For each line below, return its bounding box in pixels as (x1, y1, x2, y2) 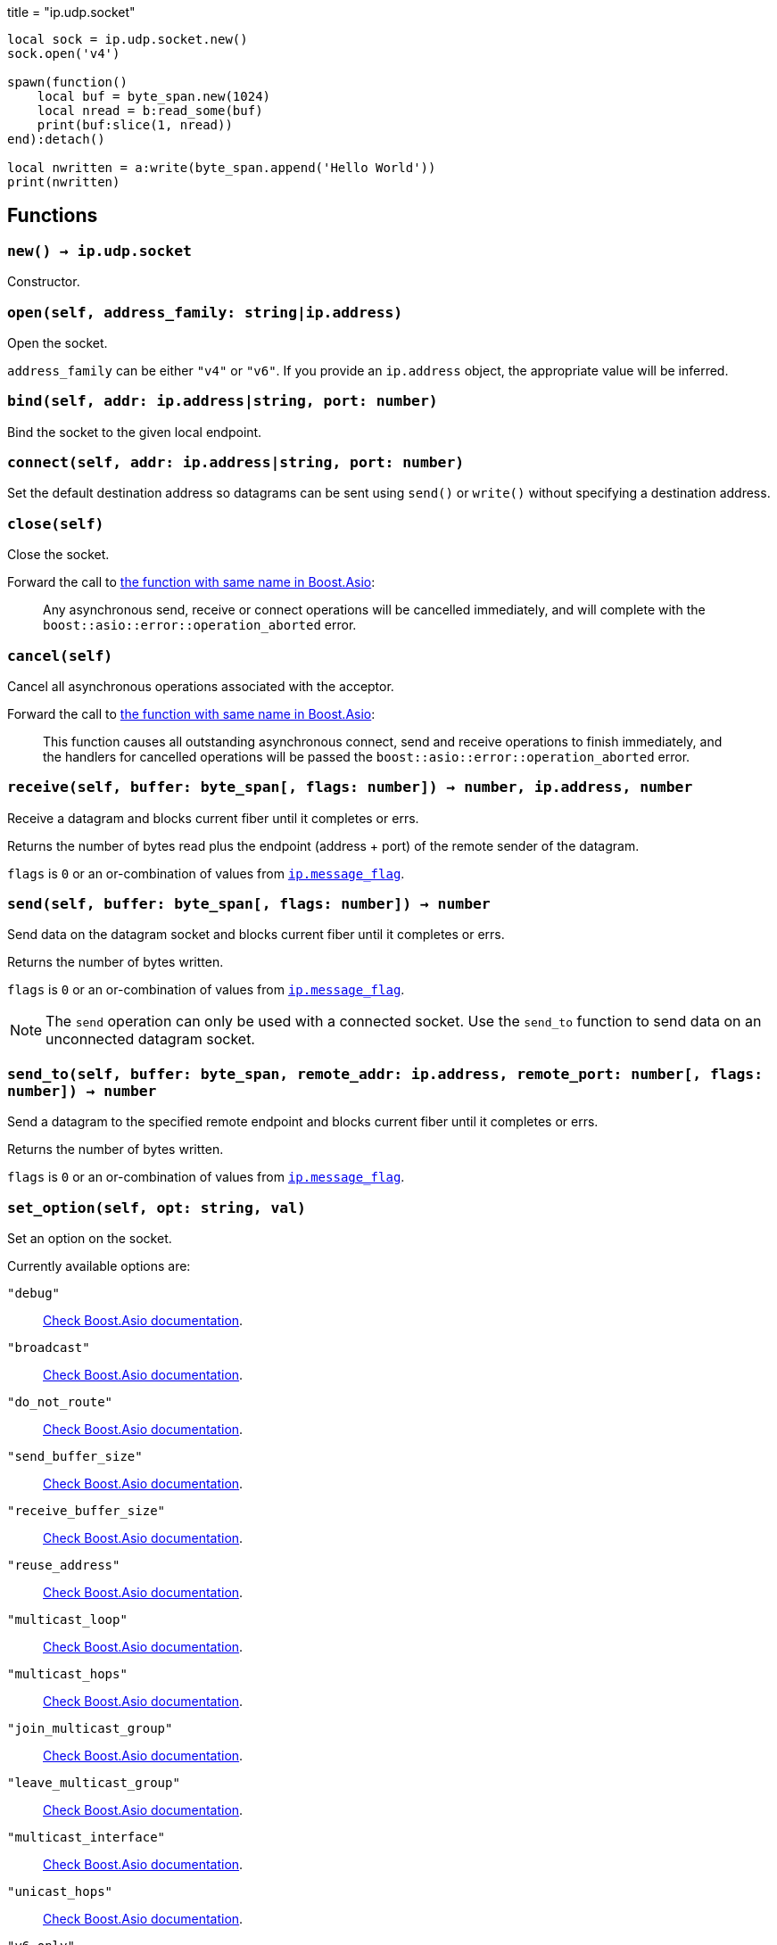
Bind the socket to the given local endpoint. (7, 424, 262, 440)
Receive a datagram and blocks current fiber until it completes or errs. (7, 810, 419, 826)
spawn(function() (7, 75, 128, 89)
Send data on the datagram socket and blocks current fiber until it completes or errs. (7, 927, 505, 943)
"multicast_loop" (7, 1611, 128, 1627)
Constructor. (7, 274, 80, 290)
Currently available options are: (7, 1257, 191, 1273)
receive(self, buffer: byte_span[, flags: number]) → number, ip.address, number (7, 779, 693, 796)
